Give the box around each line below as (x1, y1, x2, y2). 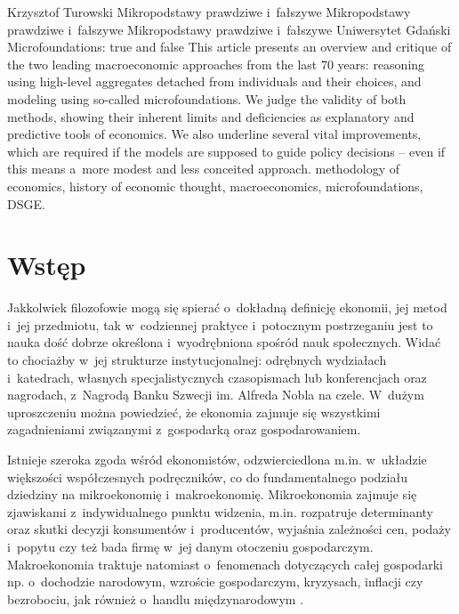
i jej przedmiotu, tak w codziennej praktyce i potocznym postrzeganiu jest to (7, 315, 433, 334)
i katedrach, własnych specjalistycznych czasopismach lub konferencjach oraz (7, 368, 427, 386)
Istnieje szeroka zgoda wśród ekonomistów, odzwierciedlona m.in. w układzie (7, 450, 427, 468)
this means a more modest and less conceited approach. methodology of (7, 159, 400, 178)
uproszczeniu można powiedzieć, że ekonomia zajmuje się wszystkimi (7, 402, 381, 421)
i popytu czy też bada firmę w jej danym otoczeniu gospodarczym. (7, 537, 374, 555)
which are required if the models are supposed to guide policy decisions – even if (7, 141, 446, 160)
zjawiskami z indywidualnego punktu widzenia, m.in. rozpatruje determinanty (7, 502, 433, 521)
